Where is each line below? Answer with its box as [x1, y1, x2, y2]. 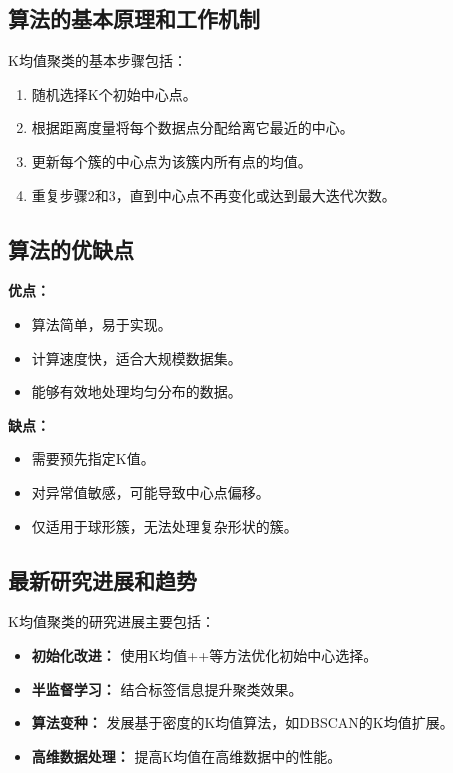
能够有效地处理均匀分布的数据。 [31, 381, 242, 402]
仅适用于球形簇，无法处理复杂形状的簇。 [31, 515, 298, 536]
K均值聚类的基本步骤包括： [8, 50, 187, 71]
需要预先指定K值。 [31, 448, 155, 469]
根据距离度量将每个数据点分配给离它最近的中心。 [31, 117, 354, 138]
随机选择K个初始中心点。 [31, 83, 197, 104]
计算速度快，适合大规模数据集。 [31, 347, 242, 368]
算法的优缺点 [8, 233, 134, 264]
